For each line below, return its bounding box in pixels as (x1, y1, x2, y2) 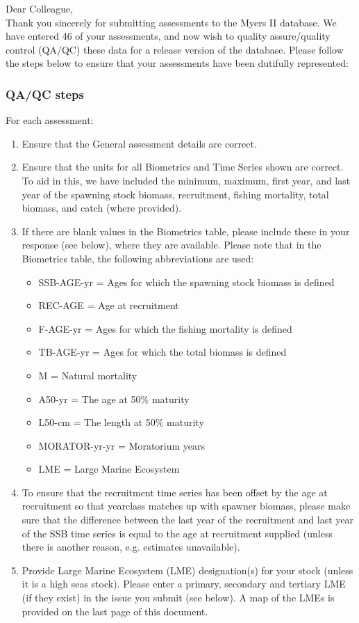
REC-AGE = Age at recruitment (38, 298, 179, 313)
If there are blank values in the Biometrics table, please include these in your (22, 223, 350, 238)
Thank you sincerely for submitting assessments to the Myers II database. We (6, 15, 337, 29)
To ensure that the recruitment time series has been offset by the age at (22, 484, 328, 499)
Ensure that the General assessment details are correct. (22, 136, 257, 150)
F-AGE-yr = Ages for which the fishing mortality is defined (38, 321, 292, 336)
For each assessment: (6, 113, 94, 127)
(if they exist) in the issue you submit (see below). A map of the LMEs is (22, 590, 335, 605)
